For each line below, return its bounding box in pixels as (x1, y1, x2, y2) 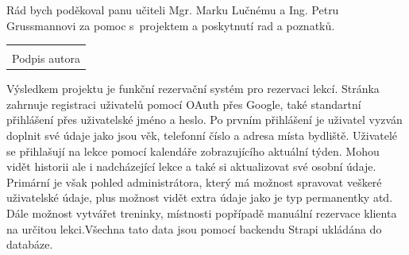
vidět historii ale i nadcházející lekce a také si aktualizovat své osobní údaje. (6, 158, 376, 175)
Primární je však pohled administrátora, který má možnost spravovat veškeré (6, 173, 382, 190)
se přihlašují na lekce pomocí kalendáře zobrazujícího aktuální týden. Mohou (6, 142, 380, 159)
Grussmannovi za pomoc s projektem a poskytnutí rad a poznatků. (6, 17, 335, 33)
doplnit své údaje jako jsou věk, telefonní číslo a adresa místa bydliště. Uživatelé (6, 127, 398, 144)
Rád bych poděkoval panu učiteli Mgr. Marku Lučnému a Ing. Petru (6, 2, 339, 17)
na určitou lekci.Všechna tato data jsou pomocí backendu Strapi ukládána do (6, 220, 382, 237)
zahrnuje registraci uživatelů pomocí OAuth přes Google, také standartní (6, 95, 361, 112)
